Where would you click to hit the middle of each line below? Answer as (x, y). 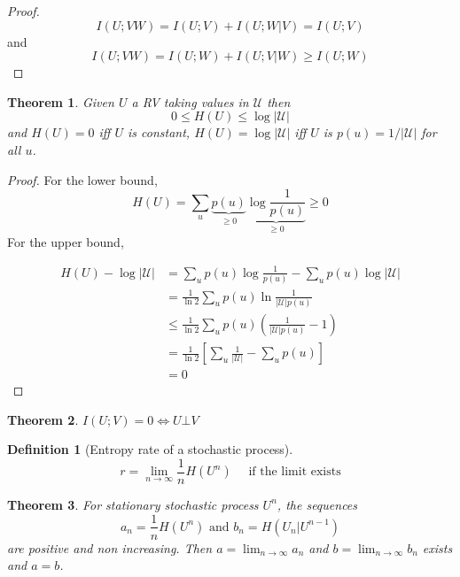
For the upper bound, (66, 241)
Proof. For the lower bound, (82, 179)
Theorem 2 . (43, 419)
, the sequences (317, 504)
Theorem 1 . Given (61, 101)
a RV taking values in (190, 101)
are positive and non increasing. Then (110, 547)
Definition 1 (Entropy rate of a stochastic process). (150, 449)
